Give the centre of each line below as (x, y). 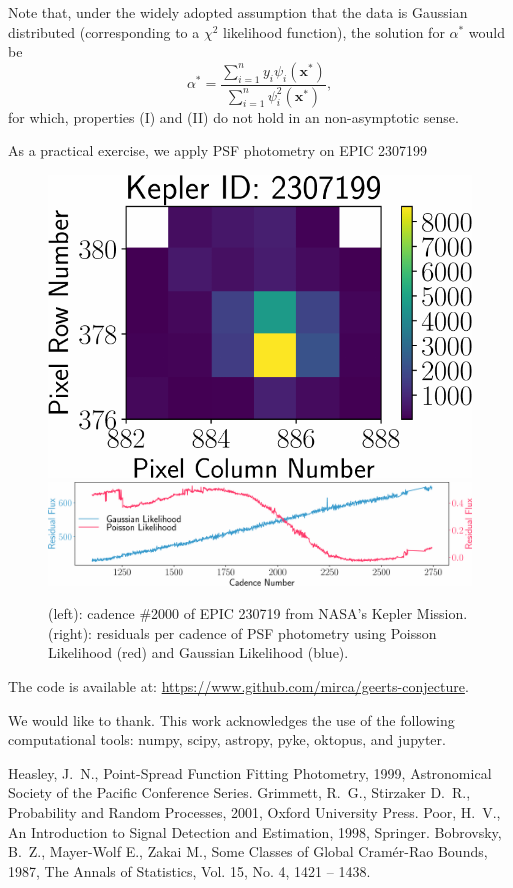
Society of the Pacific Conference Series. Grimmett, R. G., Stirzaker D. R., (239, 792)
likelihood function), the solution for (334, 31)
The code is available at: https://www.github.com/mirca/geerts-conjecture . (238, 686)
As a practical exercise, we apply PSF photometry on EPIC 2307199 (218, 150)
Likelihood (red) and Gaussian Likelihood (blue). (198, 652)
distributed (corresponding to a (104, 31)
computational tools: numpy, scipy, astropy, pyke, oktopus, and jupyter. (227, 739)
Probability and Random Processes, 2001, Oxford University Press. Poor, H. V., (254, 811)
